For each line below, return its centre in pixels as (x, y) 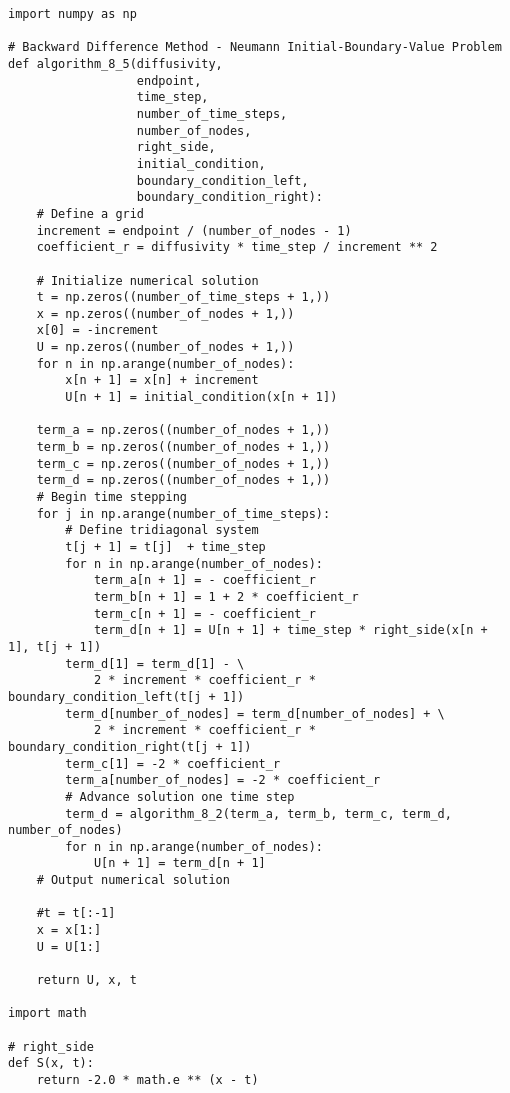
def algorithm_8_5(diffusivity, (115, 63)
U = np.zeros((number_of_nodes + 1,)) (165, 347)
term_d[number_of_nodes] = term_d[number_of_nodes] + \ (255, 713)
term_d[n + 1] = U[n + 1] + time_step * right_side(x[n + (290, 630)
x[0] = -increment (97, 330)
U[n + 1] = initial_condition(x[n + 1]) (201, 397)
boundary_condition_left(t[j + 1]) (126, 696)
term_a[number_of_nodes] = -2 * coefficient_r (223, 780)
